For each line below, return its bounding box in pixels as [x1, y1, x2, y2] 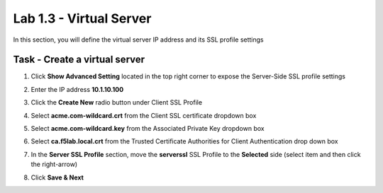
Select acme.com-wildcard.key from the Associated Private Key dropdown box [30, 124, 265, 133]
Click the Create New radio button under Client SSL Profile [30, 98, 202, 107]
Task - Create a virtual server [13, 54, 145, 66]
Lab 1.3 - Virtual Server [13, 11, 152, 26]
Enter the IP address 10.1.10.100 [30, 85, 124, 93]
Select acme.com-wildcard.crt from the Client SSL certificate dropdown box [30, 111, 257, 119]
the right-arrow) [30, 160, 78, 169]
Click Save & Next [30, 173, 84, 182]
